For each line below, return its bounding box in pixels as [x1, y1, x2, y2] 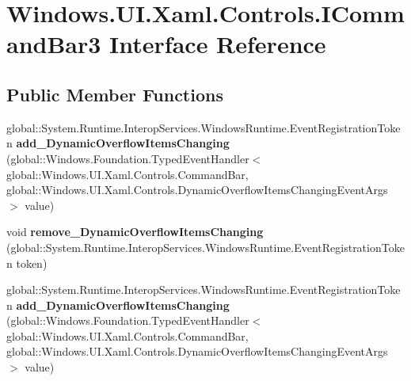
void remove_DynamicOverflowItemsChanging [6, 223, 264, 240]
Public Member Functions [6, 82, 223, 106]
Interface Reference [109, 28, 326, 60]
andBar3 [6, 28, 101, 60]
